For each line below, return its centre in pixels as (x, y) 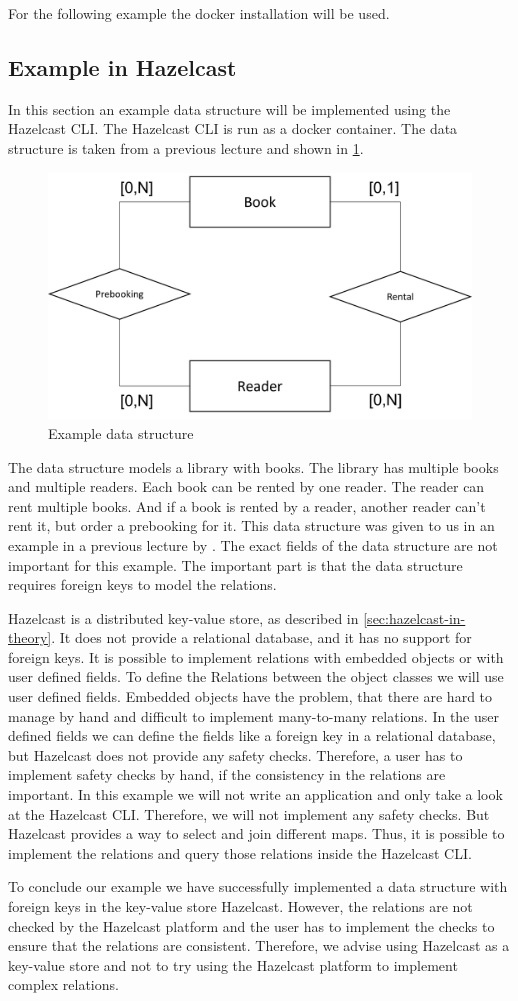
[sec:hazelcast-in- (414, 617)
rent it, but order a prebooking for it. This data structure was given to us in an (251, 525)
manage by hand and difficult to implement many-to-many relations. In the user (254, 715)
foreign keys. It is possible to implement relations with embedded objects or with (256, 656)
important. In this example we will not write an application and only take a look (255, 794)
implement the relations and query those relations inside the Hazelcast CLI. (240, 852)
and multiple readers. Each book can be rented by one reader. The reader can (246, 486)
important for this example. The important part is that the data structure (235, 564)
